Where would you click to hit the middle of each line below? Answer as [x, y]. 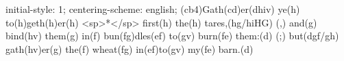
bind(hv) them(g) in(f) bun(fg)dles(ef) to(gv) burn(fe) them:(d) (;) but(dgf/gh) [172, 36]
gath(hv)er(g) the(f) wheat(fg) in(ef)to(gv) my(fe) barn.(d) [130, 48]
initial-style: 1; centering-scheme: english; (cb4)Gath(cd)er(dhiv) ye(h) [153, 9]
